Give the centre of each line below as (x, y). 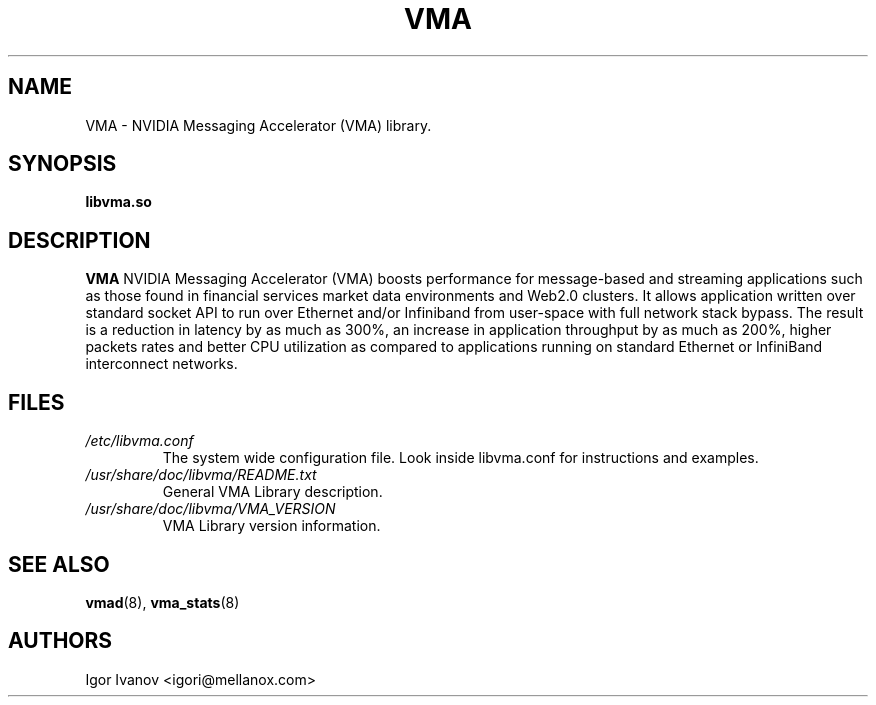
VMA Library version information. (271, 526)
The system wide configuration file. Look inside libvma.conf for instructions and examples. (460, 458)
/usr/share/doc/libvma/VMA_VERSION (210, 509)
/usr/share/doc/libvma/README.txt (201, 475)
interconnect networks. (161, 364)
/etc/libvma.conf (139, 441)
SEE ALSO (59, 564)
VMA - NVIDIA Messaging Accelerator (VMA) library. (258, 125)
